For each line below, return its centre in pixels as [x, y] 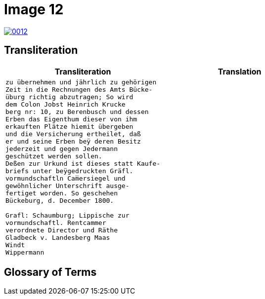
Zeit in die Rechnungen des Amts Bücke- [79, 89]
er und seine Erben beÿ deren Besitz [73, 141]
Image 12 [34, 9]
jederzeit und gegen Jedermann [62, 149]
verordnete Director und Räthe [62, 230]
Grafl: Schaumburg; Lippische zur [67, 215]
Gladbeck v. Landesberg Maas [58, 237]
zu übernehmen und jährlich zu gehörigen [81, 82]
